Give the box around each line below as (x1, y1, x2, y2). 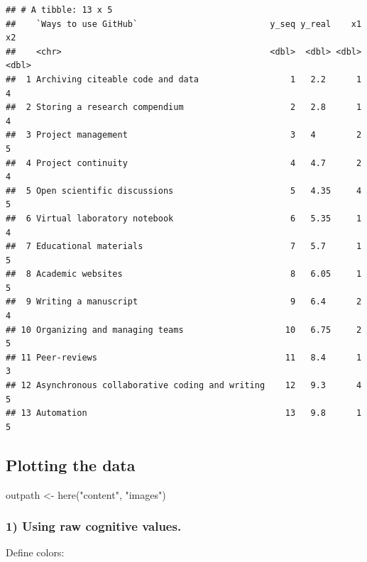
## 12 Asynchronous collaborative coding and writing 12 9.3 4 (6, 380, 362, 391)
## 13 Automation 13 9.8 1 (6, 408, 362, 419)
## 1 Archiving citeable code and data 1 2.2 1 (6, 74, 362, 84)
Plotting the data (6, 453, 136, 475)
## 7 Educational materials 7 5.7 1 (6, 241, 362, 252)
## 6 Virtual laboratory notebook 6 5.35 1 (6, 213, 362, 224)
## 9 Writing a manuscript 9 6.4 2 (6, 297, 362, 307)
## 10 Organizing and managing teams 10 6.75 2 (6, 324, 362, 335)
